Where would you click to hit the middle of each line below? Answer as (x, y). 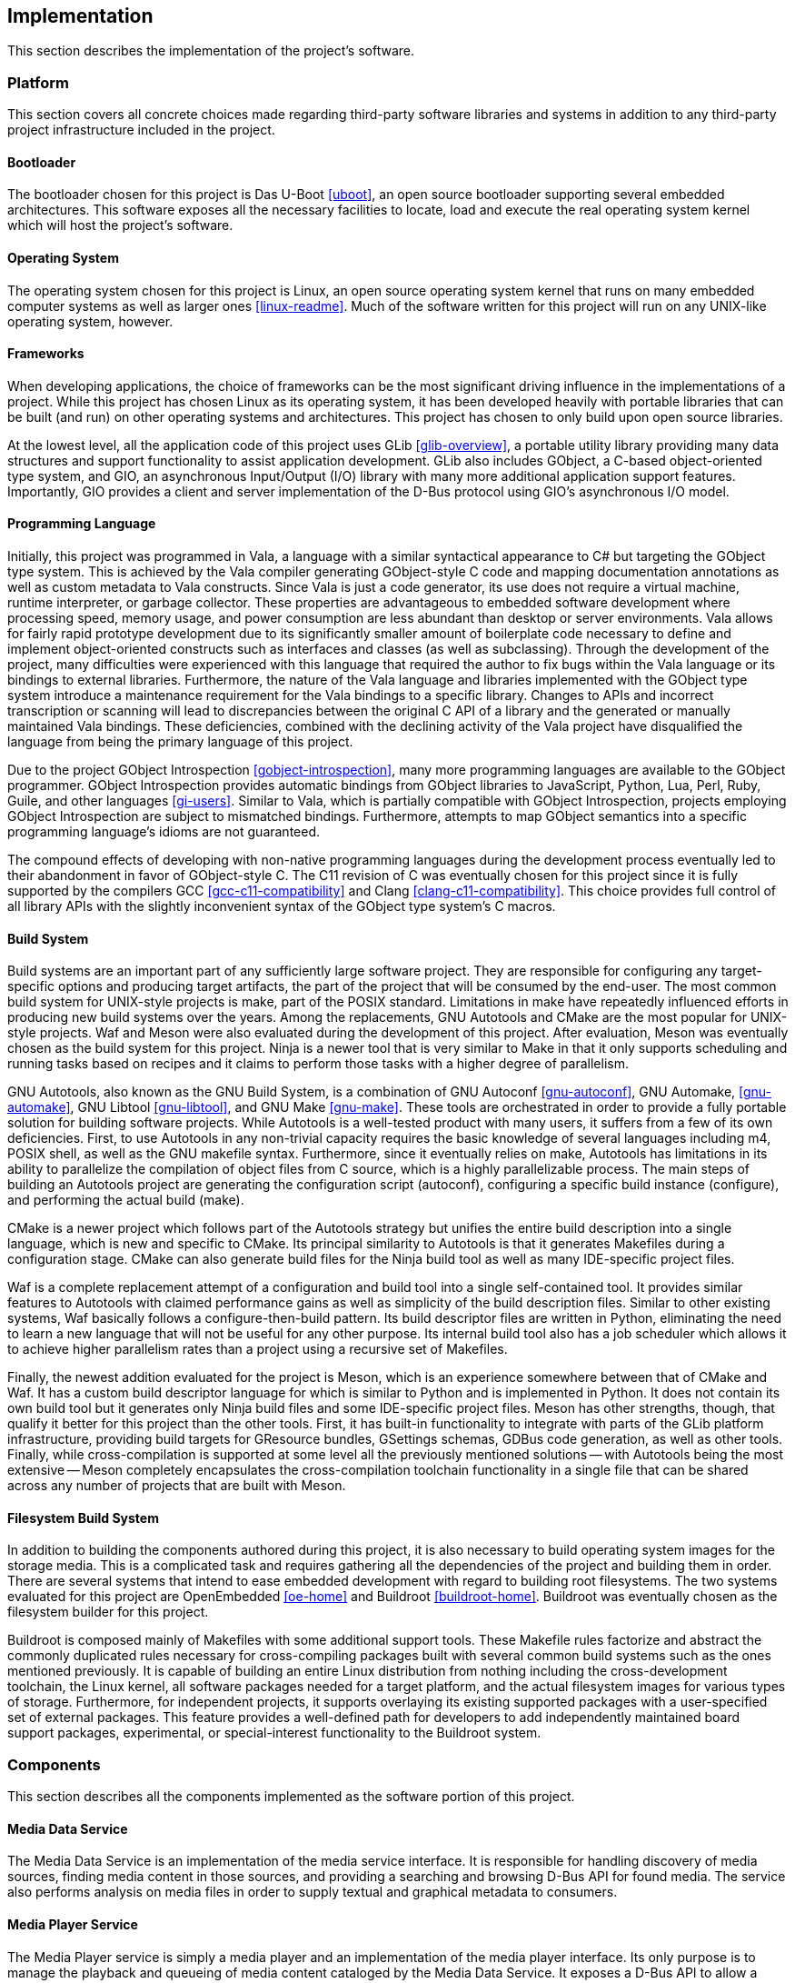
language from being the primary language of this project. (180, 742)
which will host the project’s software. (120, 225)
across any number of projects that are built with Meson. (177, 1486)
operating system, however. (90, 321)
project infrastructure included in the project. (141, 130)
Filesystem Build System (83, 1517)
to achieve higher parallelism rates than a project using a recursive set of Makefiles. (258, 1349)
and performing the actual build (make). (126, 1200)
